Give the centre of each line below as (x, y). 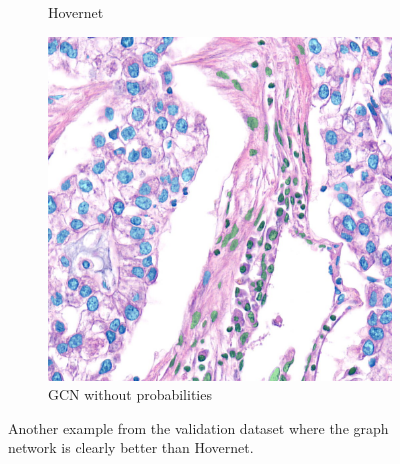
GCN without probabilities (130, 394)
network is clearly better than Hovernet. (131, 447)
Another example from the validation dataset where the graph (198, 427)
